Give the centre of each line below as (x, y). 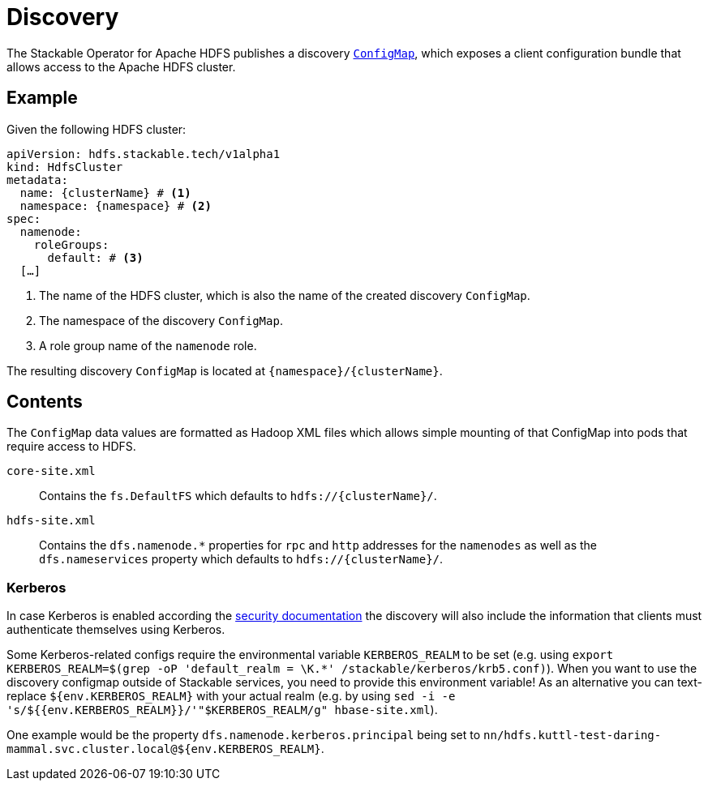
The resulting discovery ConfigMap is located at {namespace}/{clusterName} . (225, 370)
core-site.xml (51, 471)
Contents (45, 402)
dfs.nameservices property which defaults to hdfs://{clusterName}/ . (241, 559)
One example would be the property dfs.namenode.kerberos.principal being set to (244, 735)
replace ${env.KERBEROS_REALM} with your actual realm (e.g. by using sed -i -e (231, 696)
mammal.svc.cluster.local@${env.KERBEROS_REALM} (164, 749)
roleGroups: (71, 244)
